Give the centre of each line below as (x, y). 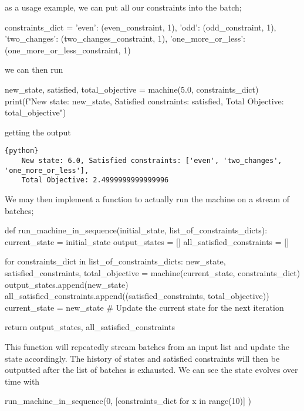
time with (22, 381)
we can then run (34, 69)
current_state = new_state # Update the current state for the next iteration (144, 307)
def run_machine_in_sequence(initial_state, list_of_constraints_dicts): (136, 230)
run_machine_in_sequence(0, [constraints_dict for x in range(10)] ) (128, 401)
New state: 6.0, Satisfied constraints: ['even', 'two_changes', (152, 161)
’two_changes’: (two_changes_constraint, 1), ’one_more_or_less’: (125, 38)
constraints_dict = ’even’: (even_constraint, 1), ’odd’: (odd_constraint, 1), (141, 27)
